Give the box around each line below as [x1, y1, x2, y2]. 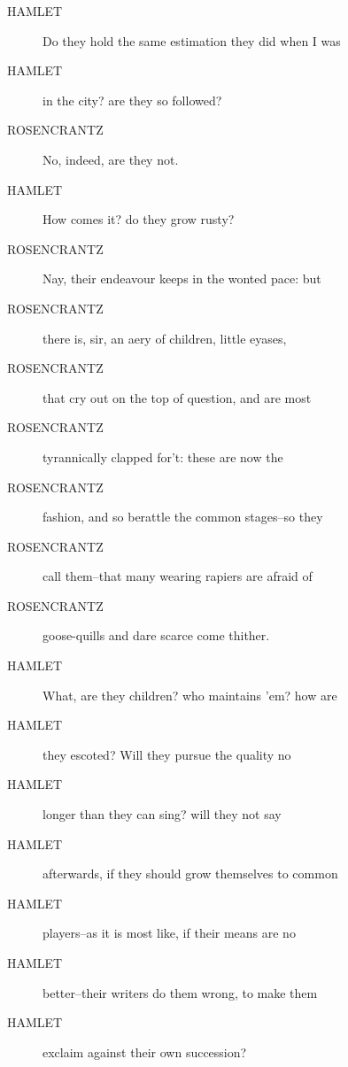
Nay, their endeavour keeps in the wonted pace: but [43, 269, 321, 288]
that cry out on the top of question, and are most [43, 388, 312, 406]
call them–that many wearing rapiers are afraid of [43, 567, 313, 585]
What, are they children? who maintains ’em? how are [43, 685, 337, 704]
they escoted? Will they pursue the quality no [43, 745, 291, 763]
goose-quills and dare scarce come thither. [43, 626, 270, 645]
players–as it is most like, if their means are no [43, 924, 296, 942]
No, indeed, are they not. [43, 150, 179, 168]
